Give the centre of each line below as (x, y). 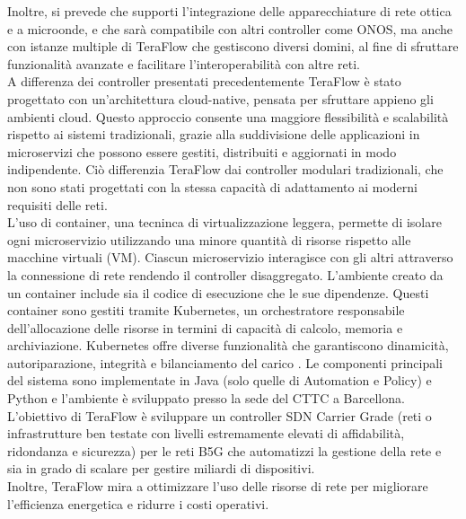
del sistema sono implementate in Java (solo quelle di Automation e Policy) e (220, 380)
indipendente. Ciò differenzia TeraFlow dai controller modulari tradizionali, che (225, 169)
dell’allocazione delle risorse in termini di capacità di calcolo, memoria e (205, 327)
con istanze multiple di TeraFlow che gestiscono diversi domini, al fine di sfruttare (233, 46)
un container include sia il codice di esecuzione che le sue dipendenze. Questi (218, 292)
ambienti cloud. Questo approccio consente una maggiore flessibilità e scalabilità (228, 116)
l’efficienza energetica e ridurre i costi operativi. (138, 503)
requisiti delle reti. (57, 204)
